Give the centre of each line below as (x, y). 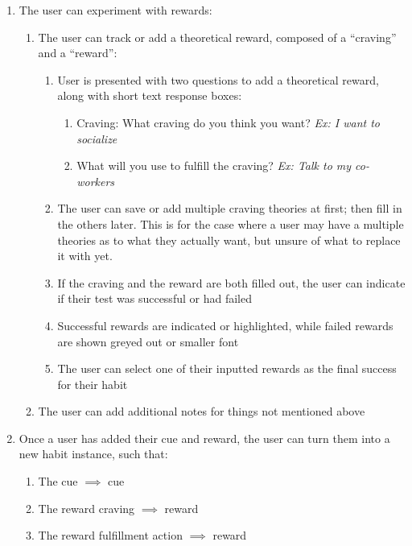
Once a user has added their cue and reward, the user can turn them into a (204, 438)
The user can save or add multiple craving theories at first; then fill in (230, 208)
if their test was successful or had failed (154, 298)
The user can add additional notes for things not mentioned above (202, 411)
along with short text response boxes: (150, 95)
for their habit (93, 384)
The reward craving (87, 508)
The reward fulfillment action (110, 535)
